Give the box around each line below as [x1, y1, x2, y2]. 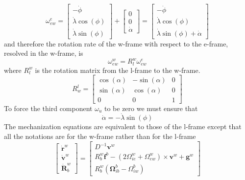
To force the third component [4, 103, 93, 113]
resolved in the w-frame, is [4, 48, 83, 58]
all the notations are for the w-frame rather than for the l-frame [4, 131, 196, 141]
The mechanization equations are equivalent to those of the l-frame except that [4, 121, 242, 132]
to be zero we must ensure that [104, 103, 198, 113]
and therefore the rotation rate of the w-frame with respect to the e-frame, [4, 38, 228, 48]
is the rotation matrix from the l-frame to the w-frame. [35, 65, 200, 75]
